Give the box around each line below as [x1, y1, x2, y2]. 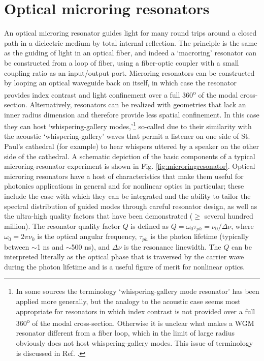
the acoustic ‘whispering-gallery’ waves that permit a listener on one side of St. [4, 131, 250, 141]
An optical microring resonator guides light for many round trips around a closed [4, 27, 257, 38]
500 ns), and [71, 241, 110, 252]
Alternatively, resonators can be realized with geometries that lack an [29, 99, 246, 109]
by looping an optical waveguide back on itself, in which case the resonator [4, 77, 237, 88]
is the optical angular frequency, [37, 231, 137, 242]
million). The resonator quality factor [4, 220, 120, 231]
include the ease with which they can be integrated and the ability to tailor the [4, 190, 251, 201]
